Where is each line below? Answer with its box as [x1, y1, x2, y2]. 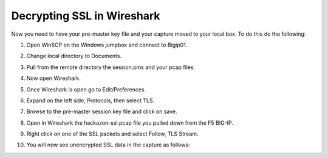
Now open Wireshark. [26, 74, 81, 82]
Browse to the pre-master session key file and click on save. [26, 108, 177, 115]
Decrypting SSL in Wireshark [11, 9, 160, 22]
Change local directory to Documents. [26, 52, 121, 60]
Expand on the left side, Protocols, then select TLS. [26, 97, 155, 104]
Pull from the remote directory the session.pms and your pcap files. [26, 64, 196, 71]
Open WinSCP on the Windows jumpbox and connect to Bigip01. [26, 41, 188, 48]
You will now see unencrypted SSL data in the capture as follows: [26, 141, 191, 148]
